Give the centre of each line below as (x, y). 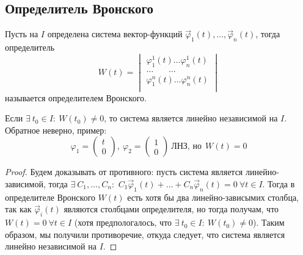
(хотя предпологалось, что (123, 222)
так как (18, 209)
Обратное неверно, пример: (56, 130)
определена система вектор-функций (115, 34)
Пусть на (22, 34)
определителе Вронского (50, 197)
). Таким (269, 222)
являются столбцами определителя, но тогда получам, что (171, 209)
